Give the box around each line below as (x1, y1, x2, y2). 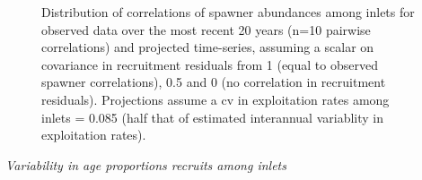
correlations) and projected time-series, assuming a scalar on (41, 38, 374, 56)
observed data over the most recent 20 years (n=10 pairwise (41, 20, 371, 39)
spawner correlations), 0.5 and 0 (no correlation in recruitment (41, 73, 386, 91)
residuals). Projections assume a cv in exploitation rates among (41, 90, 390, 108)
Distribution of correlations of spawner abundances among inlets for (41, 3, 415, 21)
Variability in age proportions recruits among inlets (5, 155, 286, 174)
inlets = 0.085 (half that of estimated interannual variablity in (41, 107, 383, 126)
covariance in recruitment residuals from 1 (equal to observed (41, 55, 378, 73)
